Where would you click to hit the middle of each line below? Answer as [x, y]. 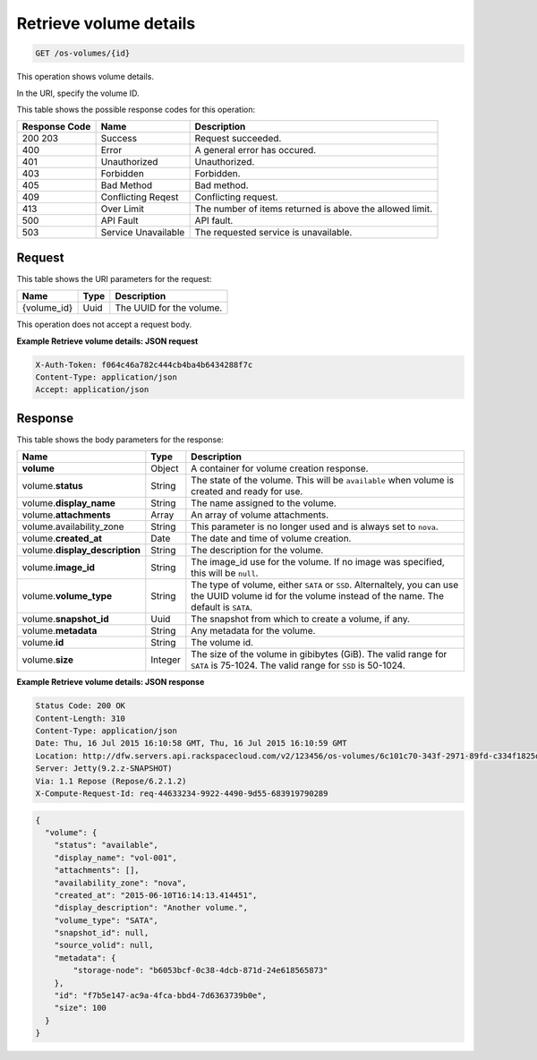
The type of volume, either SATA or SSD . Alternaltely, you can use [325, 585]
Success [119, 139]
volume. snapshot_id [65, 620]
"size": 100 [81, 1008]
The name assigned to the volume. [264, 503]
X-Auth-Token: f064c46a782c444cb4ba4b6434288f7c [144, 364]
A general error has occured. [256, 150]
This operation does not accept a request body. [104, 325]
